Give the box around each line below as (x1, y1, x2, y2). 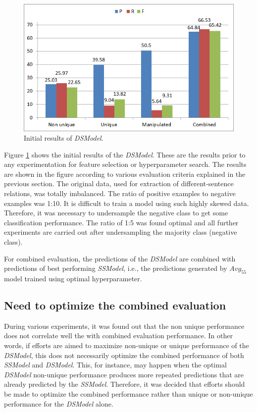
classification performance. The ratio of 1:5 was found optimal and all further (4, 217, 239, 227)
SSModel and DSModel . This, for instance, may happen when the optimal (4, 360, 227, 370)
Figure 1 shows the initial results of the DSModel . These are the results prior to (4, 149, 246, 159)
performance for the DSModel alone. (4, 398, 113, 409)
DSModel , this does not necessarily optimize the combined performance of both (4, 350, 244, 360)
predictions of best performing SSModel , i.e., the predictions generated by (4, 263, 227, 273)
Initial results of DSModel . (24, 133, 103, 143)
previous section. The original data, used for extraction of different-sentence (4, 178, 234, 189)
